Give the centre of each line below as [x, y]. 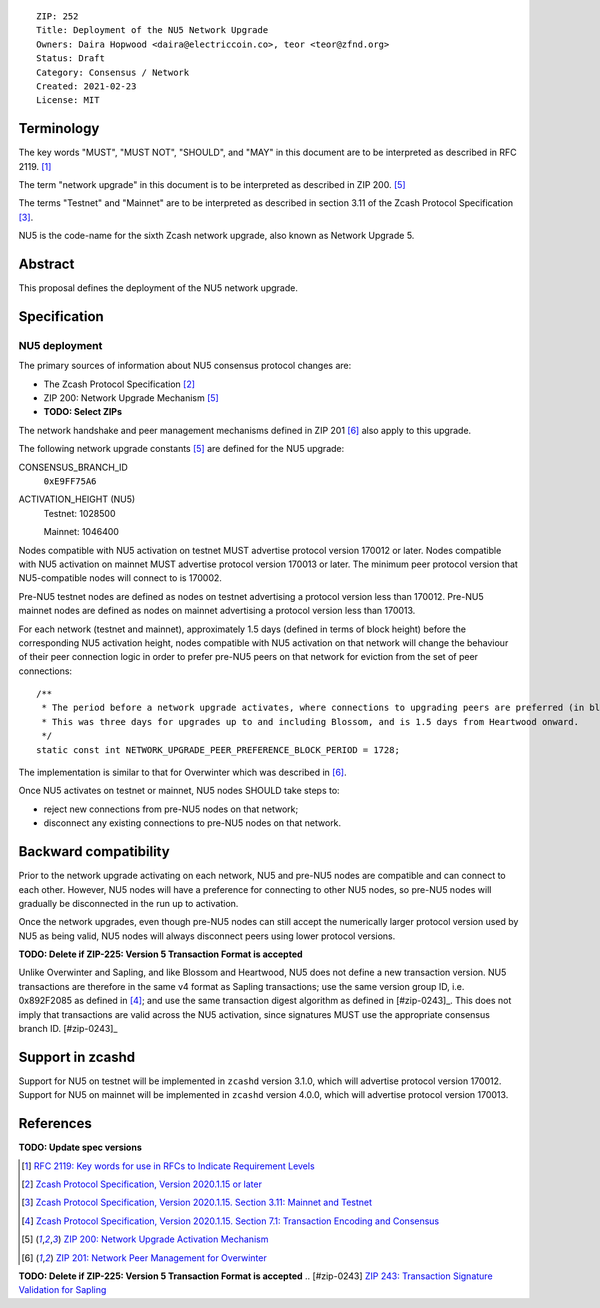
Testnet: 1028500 [79, 513]
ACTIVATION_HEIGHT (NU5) [77, 499]
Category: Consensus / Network [113, 72]
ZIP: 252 [57, 16]
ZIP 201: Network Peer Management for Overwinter [161, 1257]
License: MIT [68, 100]
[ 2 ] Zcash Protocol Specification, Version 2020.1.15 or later [141, 1184]
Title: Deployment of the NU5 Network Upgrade [152, 30]
